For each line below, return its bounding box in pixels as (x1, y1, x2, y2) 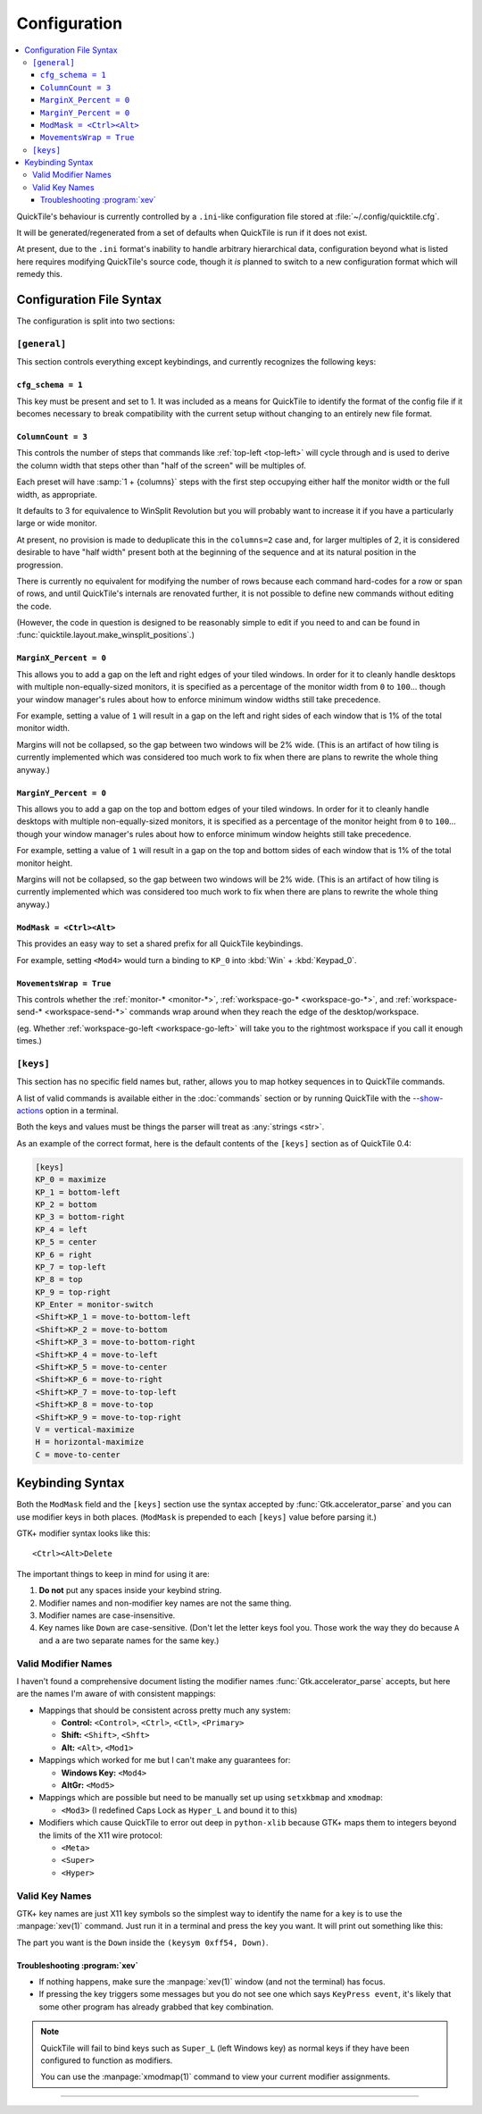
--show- (411, 1093, 444, 1103)
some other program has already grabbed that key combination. (38, 2001, 274, 2012)
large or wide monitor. (16, 518, 97, 529)
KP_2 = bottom (35, 1199, 97, 1210)
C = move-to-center (35, 1449, 120, 1460)
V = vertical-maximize (35, 1424, 135, 1434)
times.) (16, 1036, 42, 1046)
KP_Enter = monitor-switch (35, 1300, 154, 1310)
